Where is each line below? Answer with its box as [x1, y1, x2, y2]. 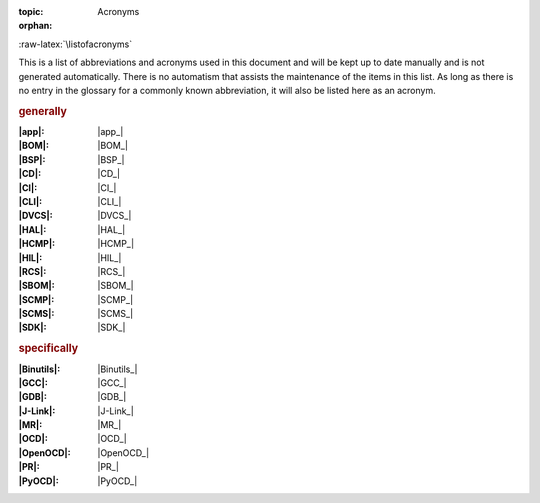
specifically [18, 341, 79, 355]
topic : [18, 6, 44, 17]
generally [18, 104, 67, 118]
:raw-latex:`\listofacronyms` [18, 38, 133, 50]
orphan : [18, 20, 53, 32]
